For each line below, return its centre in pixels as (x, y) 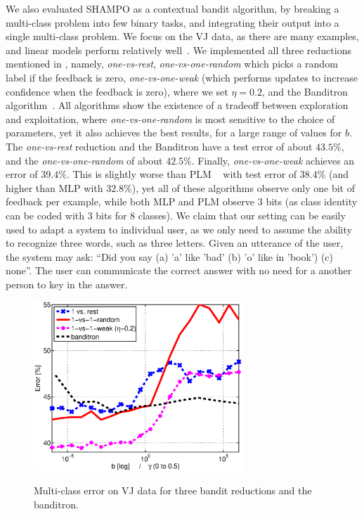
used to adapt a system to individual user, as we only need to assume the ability (179, 229)
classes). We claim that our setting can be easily (242, 215)
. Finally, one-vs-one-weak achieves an (273, 160)
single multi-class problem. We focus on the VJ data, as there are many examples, (182, 36)
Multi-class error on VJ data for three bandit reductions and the (173, 490)
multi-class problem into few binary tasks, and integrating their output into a (173, 22)
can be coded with (45, 215)
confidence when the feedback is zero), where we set (117, 91)
